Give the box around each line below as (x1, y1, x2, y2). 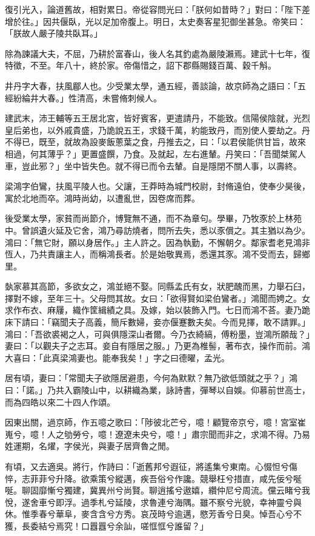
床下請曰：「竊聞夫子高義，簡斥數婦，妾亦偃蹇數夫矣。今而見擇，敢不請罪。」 (5, 316, 310, 328)
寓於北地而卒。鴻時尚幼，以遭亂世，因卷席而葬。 (5, 191, 200, 204)
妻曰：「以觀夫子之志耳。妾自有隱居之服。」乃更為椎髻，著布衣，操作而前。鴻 (5, 339, 310, 352)
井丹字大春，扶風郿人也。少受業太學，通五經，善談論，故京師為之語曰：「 (5, 79, 297, 92)
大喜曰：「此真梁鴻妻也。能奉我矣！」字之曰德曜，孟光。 (5, 351, 230, 364)
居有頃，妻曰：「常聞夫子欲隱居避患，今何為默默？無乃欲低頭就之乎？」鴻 (5, 371, 297, 384)
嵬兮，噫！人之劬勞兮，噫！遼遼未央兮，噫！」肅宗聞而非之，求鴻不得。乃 (5, 427, 302, 440)
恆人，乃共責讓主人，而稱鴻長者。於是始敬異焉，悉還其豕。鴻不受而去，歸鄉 (5, 248, 310, 260)
